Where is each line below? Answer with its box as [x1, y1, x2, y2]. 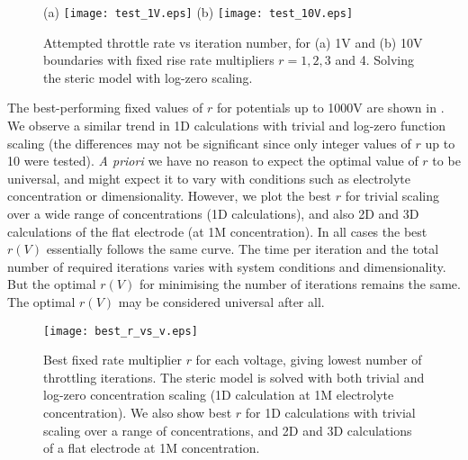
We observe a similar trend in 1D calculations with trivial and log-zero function [7, 116, 446, 135]
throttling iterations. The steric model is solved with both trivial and [43, 367, 425, 386]
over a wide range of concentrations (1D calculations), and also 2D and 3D [7, 204, 419, 222]
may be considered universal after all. [118, 292, 325, 311]
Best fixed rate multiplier [43, 350, 182, 369]
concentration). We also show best [43, 403, 232, 421]
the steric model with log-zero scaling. [43, 68, 253, 86]
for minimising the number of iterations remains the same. [139, 275, 461, 293]
